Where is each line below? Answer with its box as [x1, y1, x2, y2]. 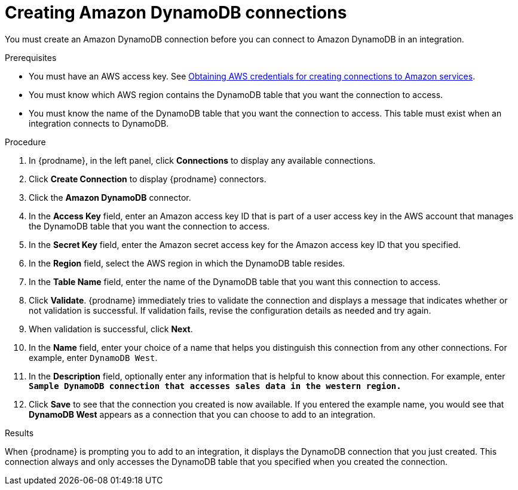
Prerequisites [5, 52, 57, 63]
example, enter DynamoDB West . [29, 352, 158, 363]
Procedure [5, 136, 46, 147]
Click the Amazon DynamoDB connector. [29, 192, 191, 203]
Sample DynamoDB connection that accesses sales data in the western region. [29, 381, 401, 391]
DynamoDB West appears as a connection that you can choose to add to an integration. [29, 409, 376, 419]
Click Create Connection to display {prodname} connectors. [29, 173, 266, 184]
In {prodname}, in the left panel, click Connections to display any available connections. [29, 155, 376, 166]
